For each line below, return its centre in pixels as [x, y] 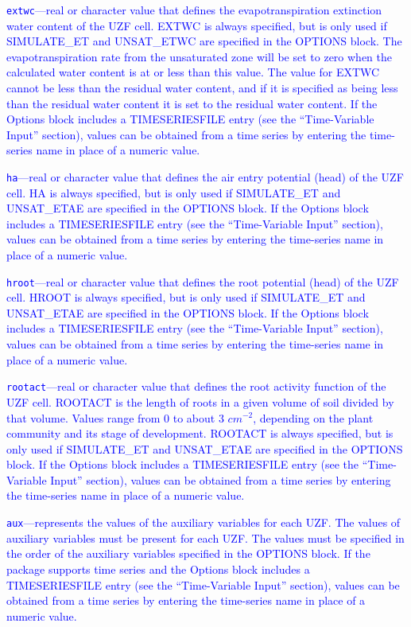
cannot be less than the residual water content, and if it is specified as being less [202, 88]
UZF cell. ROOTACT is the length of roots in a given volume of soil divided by [200, 401]
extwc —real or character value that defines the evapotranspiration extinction [194, 10]
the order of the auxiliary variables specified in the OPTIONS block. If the [188, 553]
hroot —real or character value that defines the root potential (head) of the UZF [203, 281]
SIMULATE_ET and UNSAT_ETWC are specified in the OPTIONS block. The [204, 41]
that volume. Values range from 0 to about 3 [115, 417]
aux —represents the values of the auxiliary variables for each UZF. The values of [204, 522]
